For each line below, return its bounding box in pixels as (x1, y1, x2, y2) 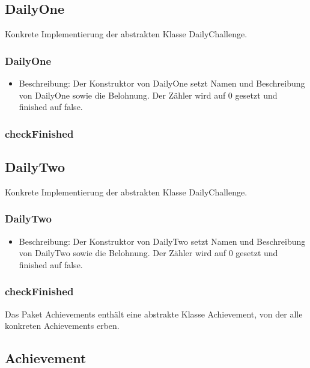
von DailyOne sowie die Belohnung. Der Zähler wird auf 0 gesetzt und (19, 88, 278, 101)
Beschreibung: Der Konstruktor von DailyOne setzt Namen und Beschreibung (19, 77, 305, 90)
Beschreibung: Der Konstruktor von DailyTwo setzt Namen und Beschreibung (19, 235, 306, 247)
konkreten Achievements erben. (5, 319, 120, 332)
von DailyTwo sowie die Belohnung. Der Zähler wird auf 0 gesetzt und (19, 247, 278, 259)
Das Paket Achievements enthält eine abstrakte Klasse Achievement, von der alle (5, 307, 303, 320)
